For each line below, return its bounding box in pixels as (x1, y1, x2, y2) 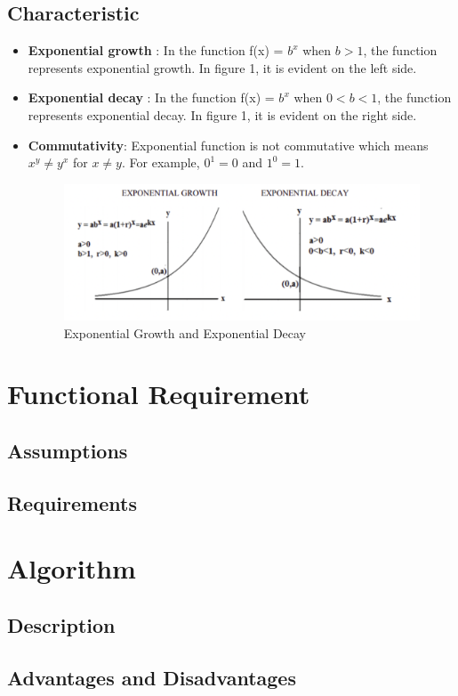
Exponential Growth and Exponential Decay (63, 323, 307, 342)
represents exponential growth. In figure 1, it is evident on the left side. (28, 58, 417, 77)
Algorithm (7, 550, 136, 587)
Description (7, 611, 116, 638)
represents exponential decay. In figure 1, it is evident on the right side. (28, 105, 417, 124)
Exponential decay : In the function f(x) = (28, 88, 275, 107)
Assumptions (7, 437, 128, 465)
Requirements (7, 489, 137, 516)
